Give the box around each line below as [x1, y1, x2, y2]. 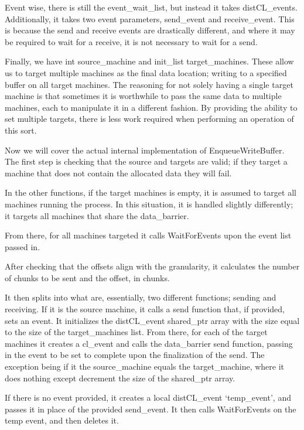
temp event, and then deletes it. [5, 414, 119, 426]
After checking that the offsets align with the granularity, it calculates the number [5, 260, 300, 272]
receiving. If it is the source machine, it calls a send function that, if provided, [5, 303, 285, 315]
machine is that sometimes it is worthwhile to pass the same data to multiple [5, 90, 282, 102]
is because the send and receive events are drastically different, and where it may [5, 24, 295, 36]
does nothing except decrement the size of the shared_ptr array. [5, 371, 235, 384]
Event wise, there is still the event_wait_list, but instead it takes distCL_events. [5, 1, 298, 13]
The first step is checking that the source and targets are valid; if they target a [5, 155, 288, 168]
